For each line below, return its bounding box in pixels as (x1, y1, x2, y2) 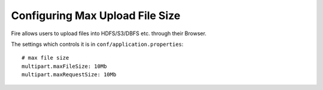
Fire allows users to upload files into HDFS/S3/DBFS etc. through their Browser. (11, 30, 206, 37)
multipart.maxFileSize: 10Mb (22, 63, 107, 70)
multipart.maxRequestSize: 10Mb (22, 72, 117, 78)
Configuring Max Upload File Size (11, 9, 181, 22)
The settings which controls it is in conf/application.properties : (11, 41, 184, 48)
